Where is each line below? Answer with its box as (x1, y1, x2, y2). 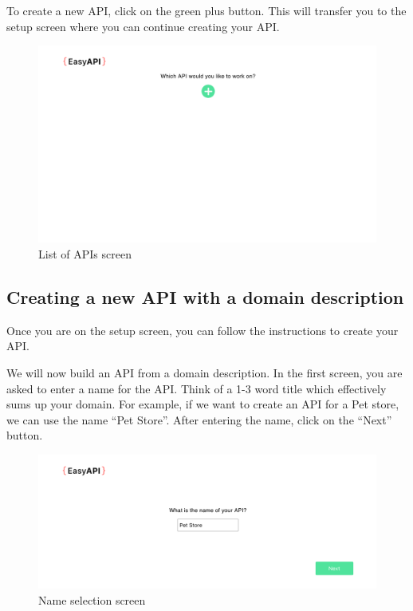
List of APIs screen (38, 245, 132, 262)
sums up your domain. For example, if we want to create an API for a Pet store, (6, 396, 399, 412)
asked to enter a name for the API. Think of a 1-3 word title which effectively (6, 380, 387, 396)
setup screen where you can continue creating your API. (6, 18, 280, 34)
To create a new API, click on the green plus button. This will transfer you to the (6, 2, 407, 18)
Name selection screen (38, 591, 146, 608)
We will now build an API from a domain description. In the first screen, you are (6, 364, 403, 380)
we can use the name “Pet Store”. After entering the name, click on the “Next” (6, 411, 392, 428)
